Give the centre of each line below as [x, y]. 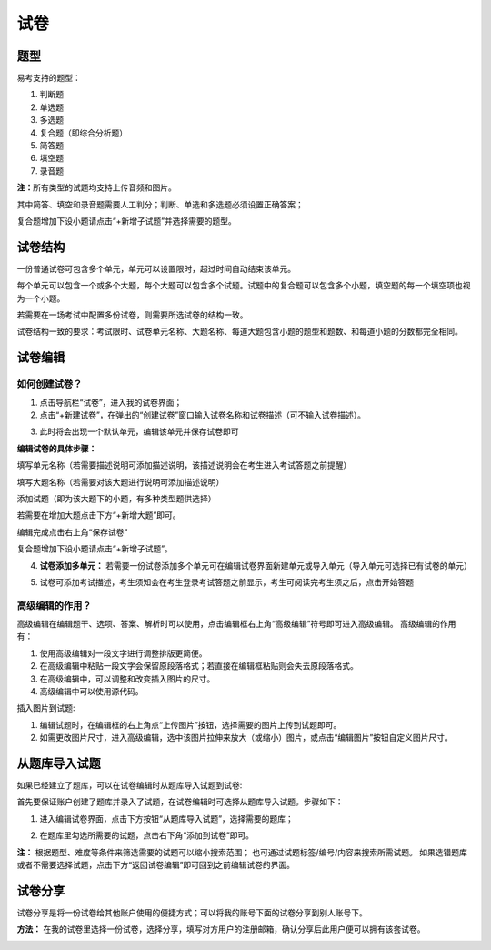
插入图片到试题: [46, 708]
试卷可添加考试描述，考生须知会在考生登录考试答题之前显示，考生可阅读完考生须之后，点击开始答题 [226, 581]
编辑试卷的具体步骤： [57, 448]
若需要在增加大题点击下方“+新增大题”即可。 [99, 515]
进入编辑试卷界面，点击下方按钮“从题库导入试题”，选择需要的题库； [167, 818]
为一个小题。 [41, 298]
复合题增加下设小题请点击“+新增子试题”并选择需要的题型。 [126, 221]
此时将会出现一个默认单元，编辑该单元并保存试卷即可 [139, 431]
